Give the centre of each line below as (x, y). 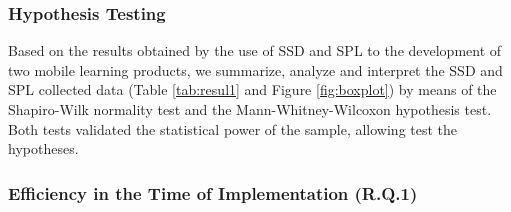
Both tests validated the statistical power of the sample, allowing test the (233, 128)
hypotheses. (43, 148)
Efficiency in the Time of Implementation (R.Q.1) (213, 192)
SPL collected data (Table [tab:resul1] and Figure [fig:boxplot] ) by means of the (252, 89)
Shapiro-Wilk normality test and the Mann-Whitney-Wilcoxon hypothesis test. (250, 109)
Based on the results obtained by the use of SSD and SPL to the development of (255, 50)
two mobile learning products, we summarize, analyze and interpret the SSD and (255, 69)
